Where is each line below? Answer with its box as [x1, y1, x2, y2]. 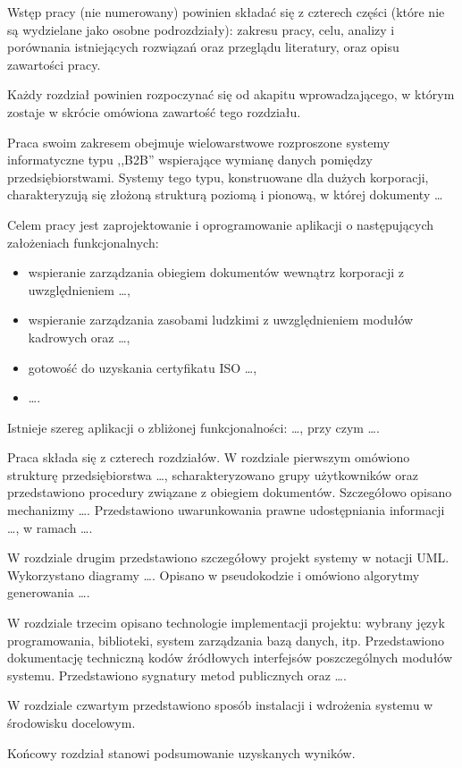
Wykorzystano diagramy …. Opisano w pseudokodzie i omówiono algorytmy [7, 565, 420, 584]
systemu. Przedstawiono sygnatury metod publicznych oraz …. [7, 665, 347, 684]
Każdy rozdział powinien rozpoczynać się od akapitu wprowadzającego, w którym [7, 85, 455, 104]
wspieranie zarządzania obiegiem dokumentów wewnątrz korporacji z [28, 263, 405, 282]
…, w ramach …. [7, 518, 93, 536]
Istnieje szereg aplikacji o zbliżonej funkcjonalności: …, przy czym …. [7, 418, 380, 436]
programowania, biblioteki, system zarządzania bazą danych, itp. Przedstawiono [7, 630, 445, 649]
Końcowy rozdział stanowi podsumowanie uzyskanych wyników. [7, 743, 356, 762]
